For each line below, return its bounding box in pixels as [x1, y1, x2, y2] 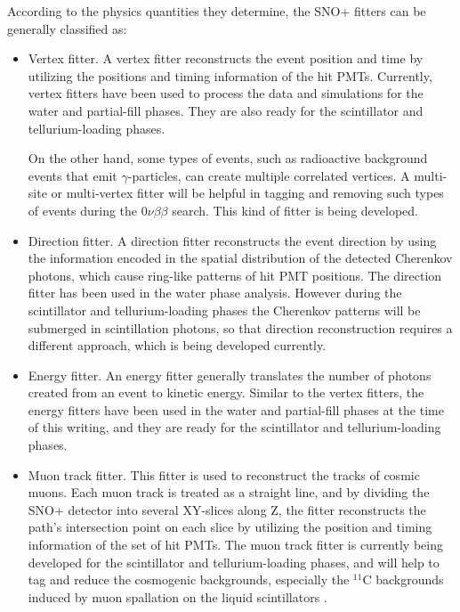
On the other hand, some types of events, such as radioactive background [28, 149, 428, 167]
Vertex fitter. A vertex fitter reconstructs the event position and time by [28, 49, 424, 68]
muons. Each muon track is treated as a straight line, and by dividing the [28, 483, 430, 502]
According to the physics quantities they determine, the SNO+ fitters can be [7, 2, 426, 20]
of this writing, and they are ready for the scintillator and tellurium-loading [28, 418, 441, 437]
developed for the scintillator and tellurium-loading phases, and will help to [28, 552, 440, 571]
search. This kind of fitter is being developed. [172, 200, 418, 219]
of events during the [28, 200, 138, 219]
